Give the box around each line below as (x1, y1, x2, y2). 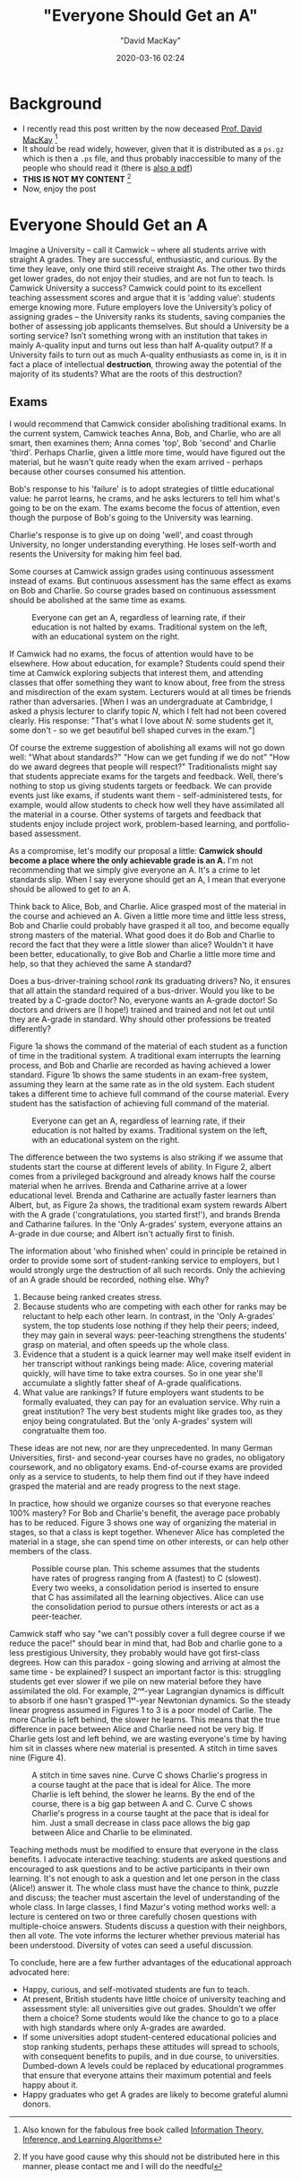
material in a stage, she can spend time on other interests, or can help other (9, 1536, 289, 1547)
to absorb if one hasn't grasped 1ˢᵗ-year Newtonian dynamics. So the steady (9, 1694, 291, 1706)
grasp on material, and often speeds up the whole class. (21, 1339, 230, 1349)
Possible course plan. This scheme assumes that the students (31, 1563, 261, 1574)
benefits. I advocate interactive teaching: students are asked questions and (9, 1853, 287, 1864)
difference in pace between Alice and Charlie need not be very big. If (9, 1723, 264, 1734)
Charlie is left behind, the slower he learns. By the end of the (31, 1789, 255, 1799)
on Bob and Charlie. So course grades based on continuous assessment (9, 585, 276, 595)
